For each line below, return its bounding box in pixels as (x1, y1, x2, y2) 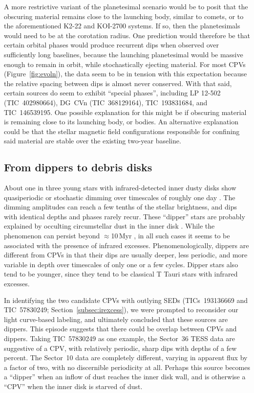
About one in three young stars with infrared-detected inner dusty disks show (4, 183, 236, 193)
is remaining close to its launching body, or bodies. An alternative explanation (4, 116, 238, 127)
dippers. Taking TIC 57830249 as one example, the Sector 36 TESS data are (4, 333, 235, 344)
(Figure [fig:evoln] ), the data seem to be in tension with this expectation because (4, 69, 247, 79)
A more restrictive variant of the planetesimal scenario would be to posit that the (4, 1, 248, 11)
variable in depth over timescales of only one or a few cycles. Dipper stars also (4, 259, 238, 269)
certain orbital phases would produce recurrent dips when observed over (4, 40, 219, 50)
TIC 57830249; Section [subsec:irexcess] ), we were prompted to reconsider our (4, 304, 238, 315)
